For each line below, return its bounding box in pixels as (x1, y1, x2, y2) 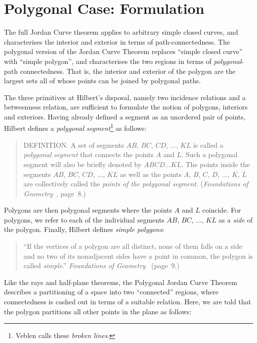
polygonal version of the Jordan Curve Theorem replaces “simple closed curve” (4, 46, 243, 57)
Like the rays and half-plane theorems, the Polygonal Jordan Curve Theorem (4, 277, 237, 287)
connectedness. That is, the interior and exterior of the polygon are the (20, 65, 236, 76)
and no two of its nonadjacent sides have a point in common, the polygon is (23, 250, 253, 261)
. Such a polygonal (181, 149, 238, 160)
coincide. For (202, 205, 241, 215)
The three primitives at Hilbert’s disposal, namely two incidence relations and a (4, 92, 246, 102)
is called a (193, 139, 223, 150)
